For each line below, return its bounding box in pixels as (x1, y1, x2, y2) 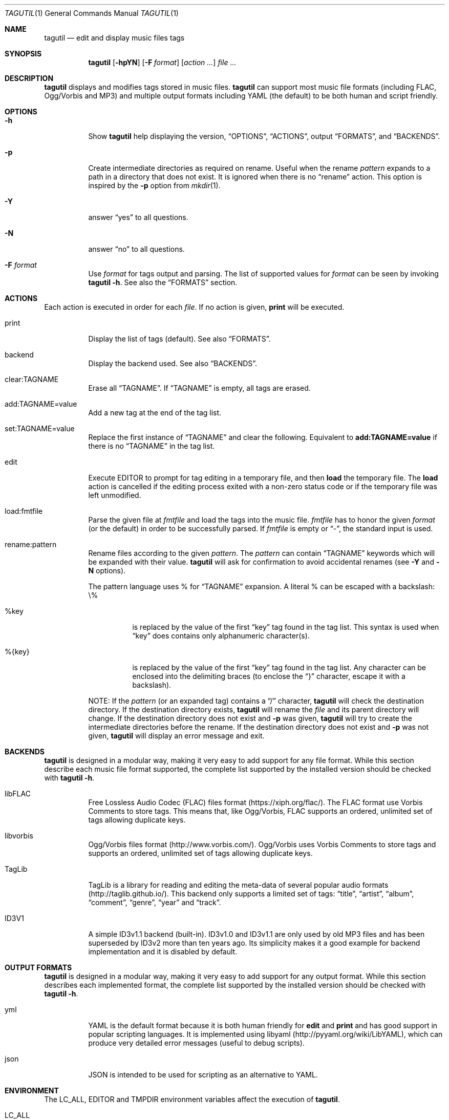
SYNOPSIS (5, 49, 42, 58)
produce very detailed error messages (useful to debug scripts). (88, 1038, 305, 1047)
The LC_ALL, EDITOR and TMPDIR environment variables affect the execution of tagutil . (44, 1095, 340, 1104)
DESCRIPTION (5, 74, 54, 83)
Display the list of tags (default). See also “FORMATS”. (88, 334, 271, 343)
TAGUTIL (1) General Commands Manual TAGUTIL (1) (5, 9, 179, 17)
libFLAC (5, 789, 31, 798)
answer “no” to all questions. (88, 245, 185, 253)
